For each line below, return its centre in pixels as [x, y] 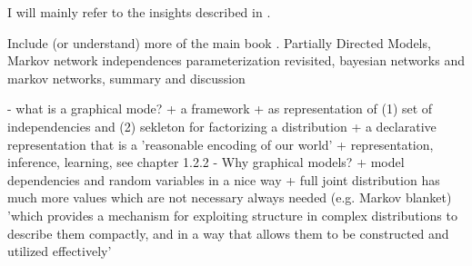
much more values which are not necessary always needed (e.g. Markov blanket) [230, 197]
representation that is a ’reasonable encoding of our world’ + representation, [221, 144]
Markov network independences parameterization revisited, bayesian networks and [236, 60]
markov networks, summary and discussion [126, 78]
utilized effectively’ [60, 251]
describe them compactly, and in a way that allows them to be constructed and [228, 233]
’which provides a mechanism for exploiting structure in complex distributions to [232, 215]
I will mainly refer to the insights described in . [139, 12]
